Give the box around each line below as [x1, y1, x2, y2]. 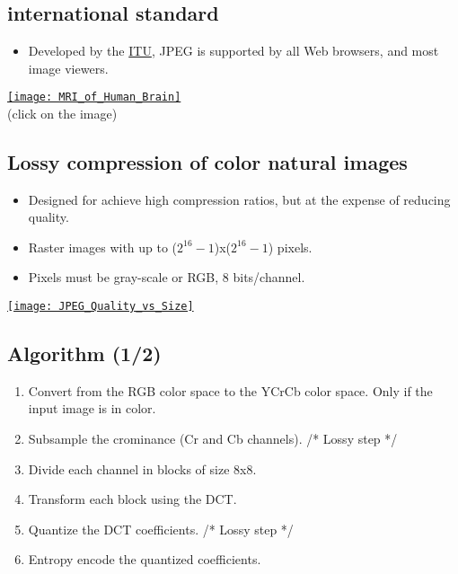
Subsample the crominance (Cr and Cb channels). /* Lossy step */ [28, 429, 398, 448]
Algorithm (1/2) [7, 340, 162, 367]
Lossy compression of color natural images [7, 147, 408, 175]
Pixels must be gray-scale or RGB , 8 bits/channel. [28, 268, 305, 287]
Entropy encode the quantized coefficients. [28, 550, 261, 569]
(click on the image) [7, 103, 118, 122]
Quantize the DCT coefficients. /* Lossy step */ [28, 519, 294, 538]
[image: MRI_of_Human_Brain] [7, 91, 181, 104]
